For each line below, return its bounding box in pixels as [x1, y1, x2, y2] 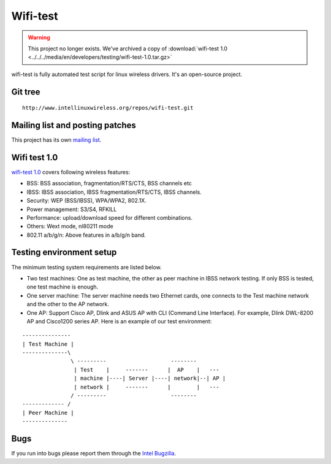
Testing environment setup [11, 247, 117, 258]
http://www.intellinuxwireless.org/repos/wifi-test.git [22, 104, 194, 112]
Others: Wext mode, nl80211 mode [26, 223, 113, 230]
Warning [28, 34, 50, 41]
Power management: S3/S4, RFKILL [26, 206, 117, 213]
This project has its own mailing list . [11, 136, 102, 144]
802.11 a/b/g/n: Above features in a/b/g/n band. [26, 231, 146, 239]
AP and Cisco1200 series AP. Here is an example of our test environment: [26, 317, 212, 325]
